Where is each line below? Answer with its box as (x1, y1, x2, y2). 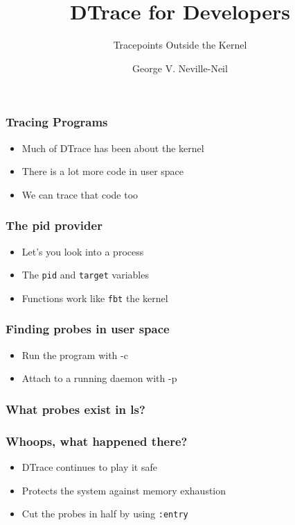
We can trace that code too (21, 187, 138, 201)
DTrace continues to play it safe (21, 459, 157, 474)
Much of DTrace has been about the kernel (21, 140, 204, 155)
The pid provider (6, 217, 102, 234)
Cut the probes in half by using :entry (21, 506, 188, 521)
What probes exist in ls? (6, 400, 145, 417)
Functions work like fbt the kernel (21, 290, 168, 305)
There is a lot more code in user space (21, 164, 184, 178)
